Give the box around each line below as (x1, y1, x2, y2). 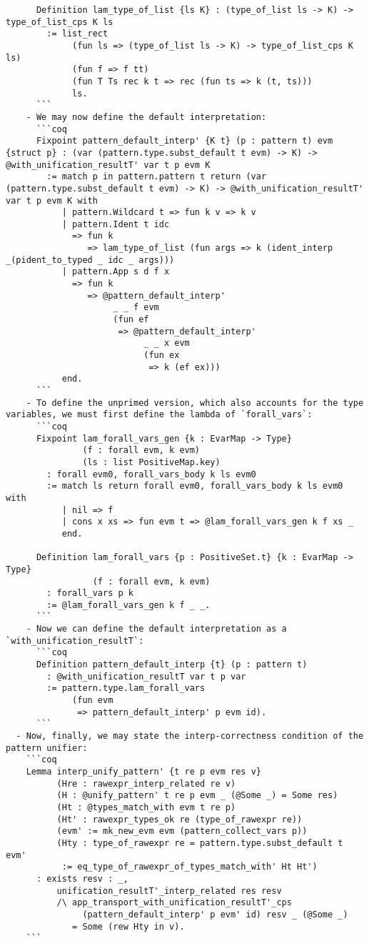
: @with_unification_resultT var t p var (46, 671, 246, 682)
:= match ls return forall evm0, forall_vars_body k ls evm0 (46, 481, 343, 492)
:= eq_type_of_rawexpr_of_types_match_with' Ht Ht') (61, 862, 318, 872)
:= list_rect (46, 29, 108, 39)
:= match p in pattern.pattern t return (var (46, 171, 267, 182)
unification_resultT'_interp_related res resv (56, 885, 282, 896)
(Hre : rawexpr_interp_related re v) (56, 778, 236, 789)
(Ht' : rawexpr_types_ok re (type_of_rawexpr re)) (56, 814, 303, 825)
